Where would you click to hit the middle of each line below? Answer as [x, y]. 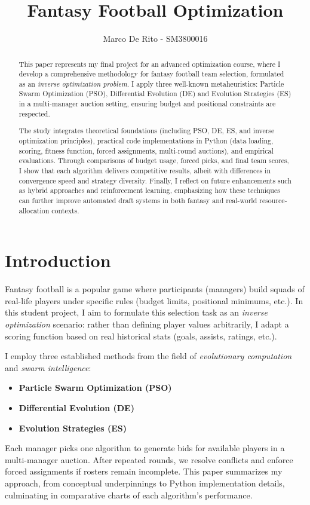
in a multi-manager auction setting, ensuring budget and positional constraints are [147, 104]
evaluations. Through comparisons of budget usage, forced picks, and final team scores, [154, 160]
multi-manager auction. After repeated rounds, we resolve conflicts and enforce [149, 459]
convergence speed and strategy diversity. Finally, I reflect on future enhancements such [155, 180]
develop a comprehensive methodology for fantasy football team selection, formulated [151, 74]
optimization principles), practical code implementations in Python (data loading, [146, 140]
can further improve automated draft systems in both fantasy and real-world [138, 200]
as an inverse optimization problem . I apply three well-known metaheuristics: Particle [151, 83]
